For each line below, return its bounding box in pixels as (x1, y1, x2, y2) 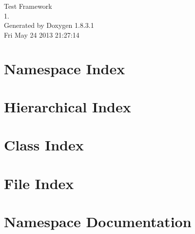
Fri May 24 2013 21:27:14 (4, 29, 79, 40)
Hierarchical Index (4, 96, 131, 116)
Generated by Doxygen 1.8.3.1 (4, 20, 94, 30)
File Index (4, 173, 74, 193)
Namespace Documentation (4, 212, 192, 232)
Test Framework (4, 1, 52, 11)
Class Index (4, 135, 84, 155)
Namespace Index (4, 58, 125, 78)
